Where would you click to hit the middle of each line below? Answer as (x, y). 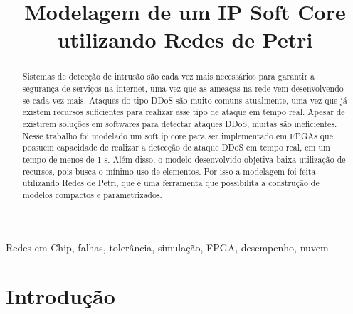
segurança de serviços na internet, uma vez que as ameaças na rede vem (156, 88)
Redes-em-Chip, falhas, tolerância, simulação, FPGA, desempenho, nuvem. (169, 247)
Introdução (60, 296)
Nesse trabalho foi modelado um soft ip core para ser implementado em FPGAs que (178, 135)
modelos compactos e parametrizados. (92, 194)
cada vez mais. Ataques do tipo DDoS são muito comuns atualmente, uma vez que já (190, 100)
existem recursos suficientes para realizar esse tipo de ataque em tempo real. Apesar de (184, 112)
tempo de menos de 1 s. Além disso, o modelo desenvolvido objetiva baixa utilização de (184, 159)
